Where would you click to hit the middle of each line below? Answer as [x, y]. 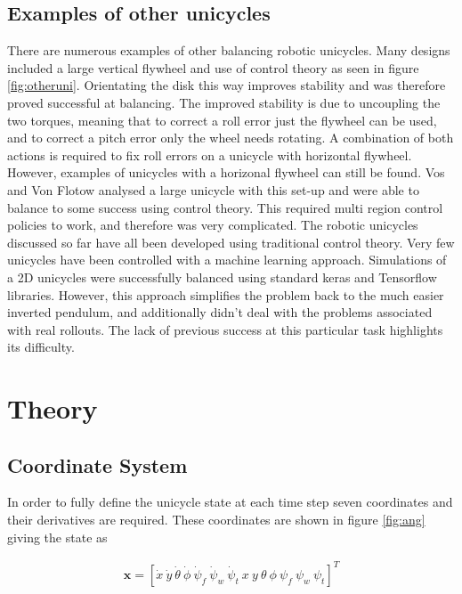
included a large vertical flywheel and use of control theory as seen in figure [213, 67]
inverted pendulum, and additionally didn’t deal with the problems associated [220, 312]
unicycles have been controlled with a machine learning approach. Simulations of [227, 260]
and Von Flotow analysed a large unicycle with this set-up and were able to [213, 189]
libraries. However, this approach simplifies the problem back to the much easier [226, 294]
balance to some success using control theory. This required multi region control [225, 207]
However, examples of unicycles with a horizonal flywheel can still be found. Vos [226, 172]
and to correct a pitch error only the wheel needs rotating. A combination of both [231, 138]
